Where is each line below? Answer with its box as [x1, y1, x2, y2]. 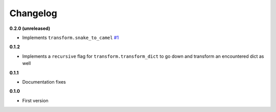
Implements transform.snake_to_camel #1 [22, 34, 119, 41]
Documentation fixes [22, 79, 66, 85]
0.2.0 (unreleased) [9, 25, 51, 31]
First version [22, 97, 49, 103]
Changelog [9, 8, 57, 19]
